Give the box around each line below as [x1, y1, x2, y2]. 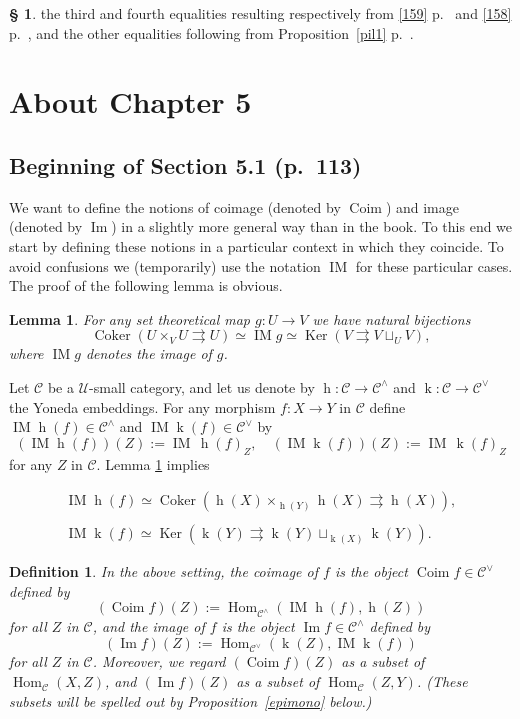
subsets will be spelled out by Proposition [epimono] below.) [9, 690, 372, 711]
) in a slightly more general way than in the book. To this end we [111, 216, 513, 237]
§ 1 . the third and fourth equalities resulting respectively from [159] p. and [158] [9, 3, 512, 23]
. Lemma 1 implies [96, 453, 210, 474]
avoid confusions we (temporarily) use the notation [9, 255, 321, 276]
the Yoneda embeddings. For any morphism [9, 396, 276, 417]
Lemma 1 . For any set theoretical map [9, 308, 251, 329]
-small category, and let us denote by [89, 376, 315, 397]
